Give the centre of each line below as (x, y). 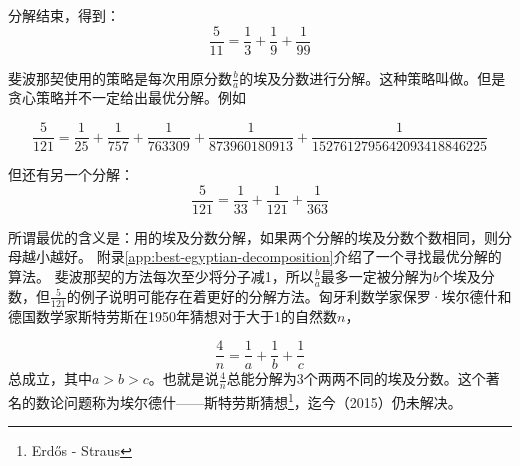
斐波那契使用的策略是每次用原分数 (120, 77)
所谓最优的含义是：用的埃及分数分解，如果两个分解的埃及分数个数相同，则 (253, 236)
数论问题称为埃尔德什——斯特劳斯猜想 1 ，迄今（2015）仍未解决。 (248, 400)
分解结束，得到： (64, 15)
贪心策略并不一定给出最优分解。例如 (127, 97)
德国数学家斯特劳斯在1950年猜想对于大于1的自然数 (172, 315)
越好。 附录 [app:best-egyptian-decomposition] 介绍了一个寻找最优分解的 (275, 256)
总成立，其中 (50, 378)
